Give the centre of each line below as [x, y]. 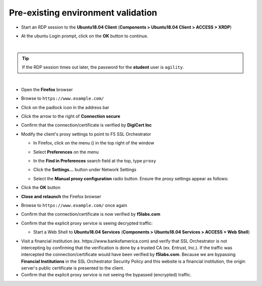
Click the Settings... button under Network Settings [85, 170]
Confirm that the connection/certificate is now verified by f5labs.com [91, 214]
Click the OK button [41, 188]
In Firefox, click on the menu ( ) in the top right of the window [94, 143]
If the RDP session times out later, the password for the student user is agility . [103, 67]
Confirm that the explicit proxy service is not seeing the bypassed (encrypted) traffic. [106, 275]
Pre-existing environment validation [83, 13]
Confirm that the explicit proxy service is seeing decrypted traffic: [87, 223]
